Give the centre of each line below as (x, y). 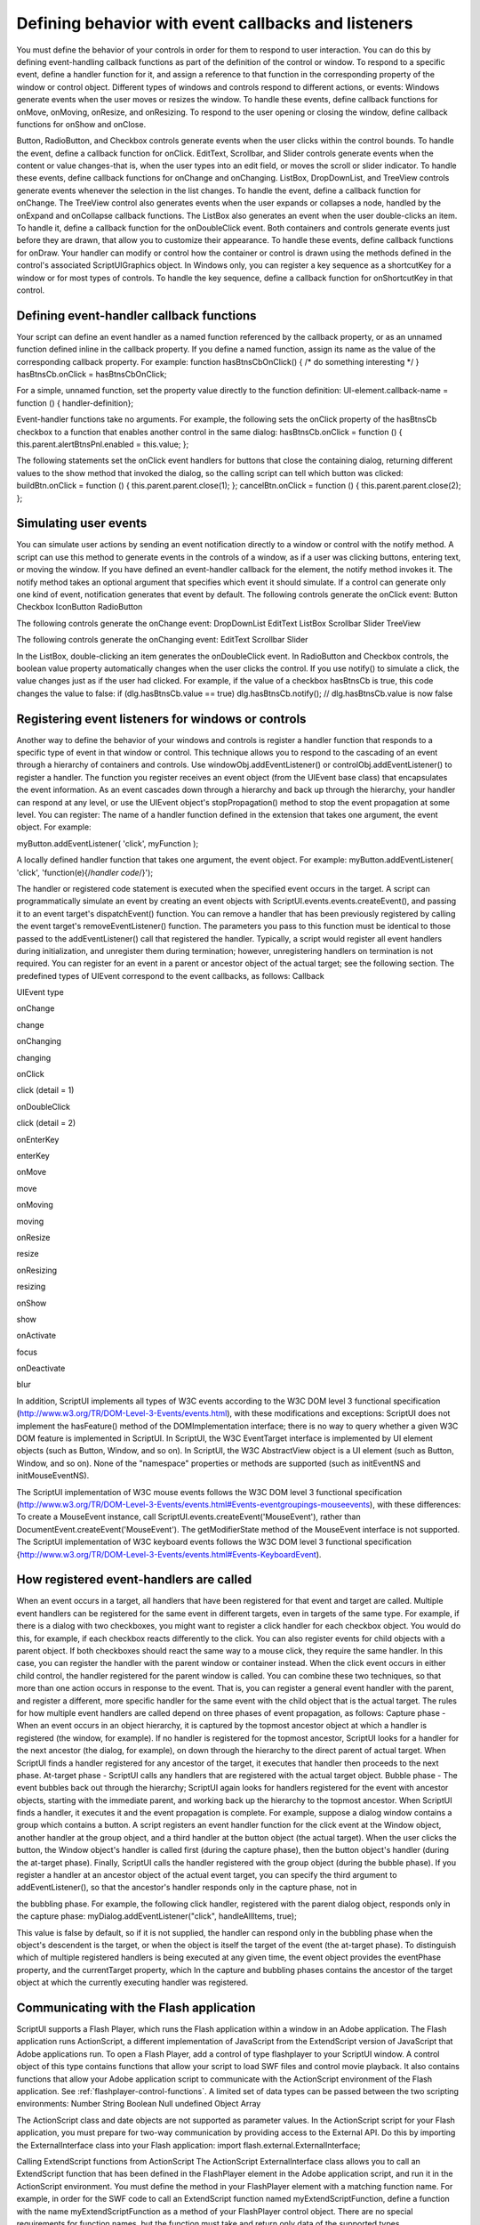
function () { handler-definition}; (75, 403)
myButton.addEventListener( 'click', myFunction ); (108, 843)
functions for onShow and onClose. (81, 124)
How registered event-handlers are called (134, 1580)
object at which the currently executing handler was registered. (132, 1982)
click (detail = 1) (45, 1090)
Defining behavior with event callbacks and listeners (215, 23)
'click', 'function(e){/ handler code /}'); (85, 872)
